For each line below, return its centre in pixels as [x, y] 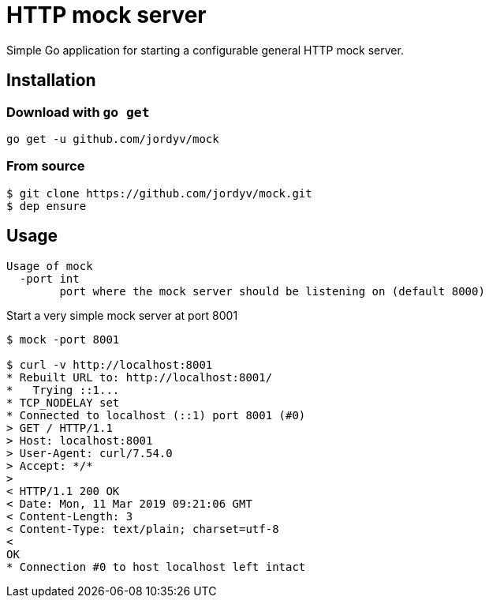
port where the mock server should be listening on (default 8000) [272, 291]
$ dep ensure [47, 206]
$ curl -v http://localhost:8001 [110, 364]
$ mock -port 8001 [63, 339]
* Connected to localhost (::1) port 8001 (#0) [156, 415]
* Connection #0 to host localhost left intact [156, 566]
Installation [51, 81]
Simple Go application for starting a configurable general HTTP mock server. [205, 50]
